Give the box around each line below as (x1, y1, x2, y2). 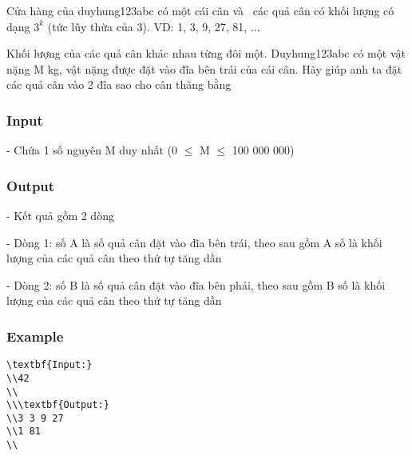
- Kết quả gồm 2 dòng (6, 207, 114, 223)
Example (6, 326, 64, 346)
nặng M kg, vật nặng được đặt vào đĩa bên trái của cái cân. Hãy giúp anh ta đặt (6, 60, 402, 77)
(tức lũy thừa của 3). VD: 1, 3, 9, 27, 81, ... (47, 18, 260, 34)
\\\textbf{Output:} (6, 399, 109, 411)
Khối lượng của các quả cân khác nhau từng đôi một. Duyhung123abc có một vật (6, 45, 406, 62)
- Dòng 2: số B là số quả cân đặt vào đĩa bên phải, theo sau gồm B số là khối (6, 276, 386, 293)
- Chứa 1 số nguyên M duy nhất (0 (6, 142, 177, 158)
